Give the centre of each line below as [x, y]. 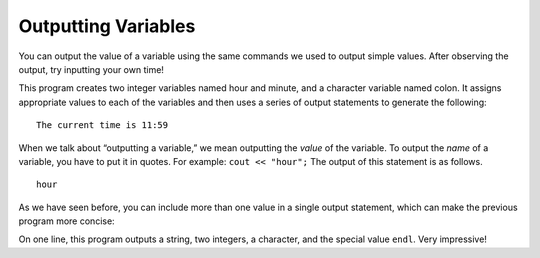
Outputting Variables [107, 26]
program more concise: [66, 221]
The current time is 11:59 [102, 125]
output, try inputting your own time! [91, 69]
